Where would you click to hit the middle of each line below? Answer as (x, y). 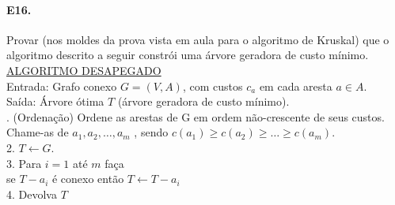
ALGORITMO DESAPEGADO (84, 70)
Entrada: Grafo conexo (62, 86)
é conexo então (88, 179)
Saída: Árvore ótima (55, 101)
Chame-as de (38, 132)
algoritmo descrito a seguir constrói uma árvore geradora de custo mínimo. (188, 55)
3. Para (24, 163)
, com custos (213, 86)
